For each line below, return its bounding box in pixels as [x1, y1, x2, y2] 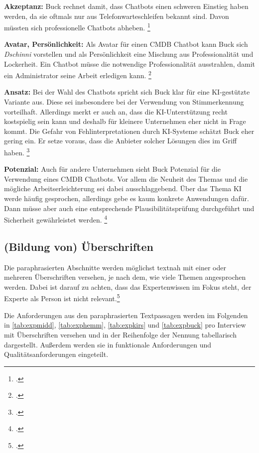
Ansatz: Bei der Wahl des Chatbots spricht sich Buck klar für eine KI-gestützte [4, 87, 250, 97]
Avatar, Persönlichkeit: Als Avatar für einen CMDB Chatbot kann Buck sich [4, 39, 248, 49]
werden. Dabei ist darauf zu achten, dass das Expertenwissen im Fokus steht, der [4, 281, 252, 292]
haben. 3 [4, 146, 30, 157]
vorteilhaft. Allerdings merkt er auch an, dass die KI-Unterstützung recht [4, 106, 228, 116]
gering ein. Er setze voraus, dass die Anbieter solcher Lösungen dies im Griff [4, 135, 237, 146]
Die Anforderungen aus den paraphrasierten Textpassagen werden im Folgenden [4, 310, 248, 320]
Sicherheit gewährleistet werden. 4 [4, 213, 108, 225]
